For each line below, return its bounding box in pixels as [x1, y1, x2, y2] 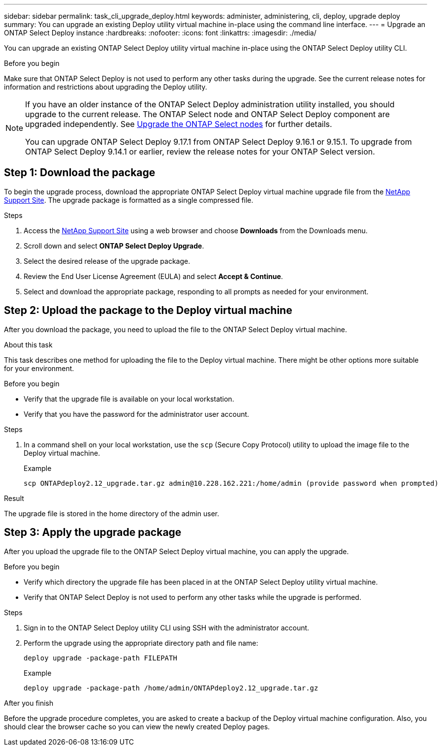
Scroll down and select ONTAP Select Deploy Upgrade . [24, 241, 204, 250]
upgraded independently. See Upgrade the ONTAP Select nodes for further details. [25, 119, 332, 129]
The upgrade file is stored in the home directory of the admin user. [4, 509, 220, 518]
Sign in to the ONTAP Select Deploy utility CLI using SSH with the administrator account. [24, 623, 310, 632]
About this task [4, 340, 53, 349]
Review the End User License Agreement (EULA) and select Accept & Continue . [24, 272, 283, 281]
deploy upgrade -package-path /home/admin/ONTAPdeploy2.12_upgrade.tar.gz [24, 684, 318, 692]
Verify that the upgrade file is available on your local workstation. [24, 394, 234, 403]
